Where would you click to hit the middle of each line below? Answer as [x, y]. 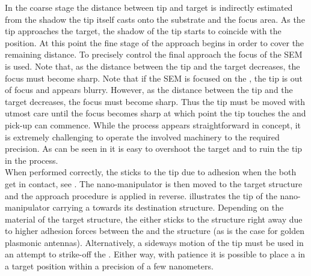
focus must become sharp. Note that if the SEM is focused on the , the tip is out [154, 78]
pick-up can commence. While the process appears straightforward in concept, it [153, 124]
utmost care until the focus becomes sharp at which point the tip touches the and [155, 113]
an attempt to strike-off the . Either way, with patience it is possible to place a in [155, 254]
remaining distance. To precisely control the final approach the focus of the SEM [154, 54]
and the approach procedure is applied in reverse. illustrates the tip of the [141, 195]
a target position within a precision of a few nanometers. [109, 266]
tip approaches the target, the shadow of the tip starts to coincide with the [143, 31]
